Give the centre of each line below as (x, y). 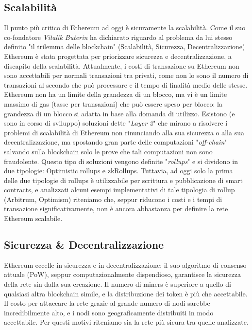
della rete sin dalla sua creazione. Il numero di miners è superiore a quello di (118, 284)
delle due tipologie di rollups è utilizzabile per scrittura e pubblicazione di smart (124, 180)
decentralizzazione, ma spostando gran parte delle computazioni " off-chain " (116, 142)
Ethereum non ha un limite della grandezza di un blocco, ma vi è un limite (116, 94)
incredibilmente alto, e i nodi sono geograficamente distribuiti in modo (109, 312)
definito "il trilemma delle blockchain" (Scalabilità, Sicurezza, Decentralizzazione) (125, 46)
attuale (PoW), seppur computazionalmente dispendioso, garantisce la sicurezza (122, 274)
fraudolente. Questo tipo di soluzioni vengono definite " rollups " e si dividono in (121, 161)
